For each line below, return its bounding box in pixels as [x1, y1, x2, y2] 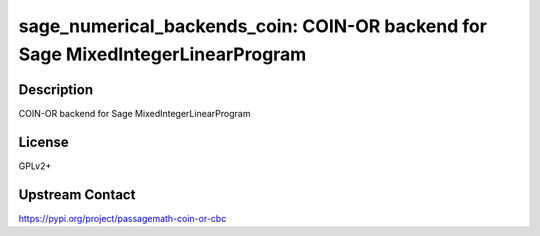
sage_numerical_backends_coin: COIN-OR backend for [18, 15, 487, 37]
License [18, 133, 69, 150]
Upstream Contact [18, 186, 136, 203]
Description [18, 81, 94, 98]
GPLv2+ [18, 160, 52, 172]
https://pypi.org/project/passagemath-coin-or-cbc [18, 212, 227, 224]
